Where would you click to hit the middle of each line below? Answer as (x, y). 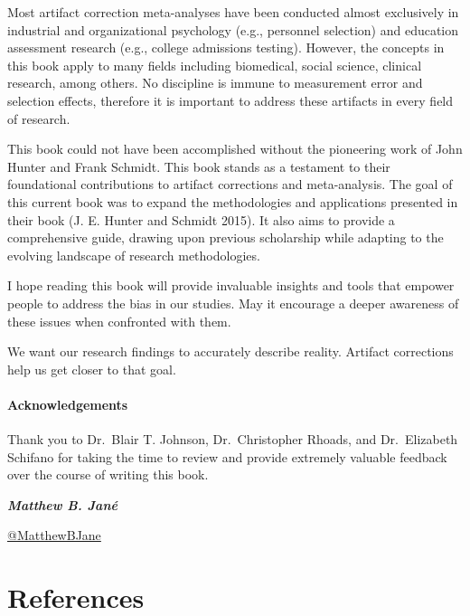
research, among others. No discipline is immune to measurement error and (215, 83)
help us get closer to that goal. (92, 369)
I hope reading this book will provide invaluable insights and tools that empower (231, 285)
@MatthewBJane (54, 535)
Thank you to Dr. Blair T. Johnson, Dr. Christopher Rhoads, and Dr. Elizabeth (233, 439)
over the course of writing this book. (108, 474)
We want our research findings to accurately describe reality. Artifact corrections (230, 351)
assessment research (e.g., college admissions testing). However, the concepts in (226, 47)
